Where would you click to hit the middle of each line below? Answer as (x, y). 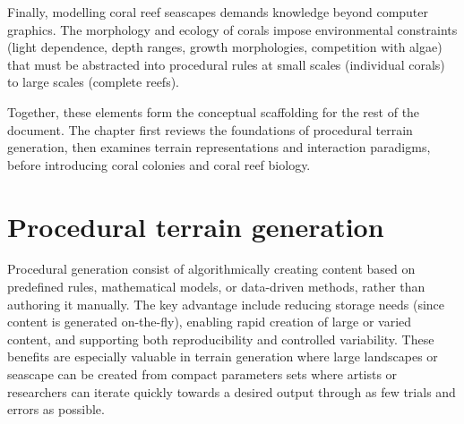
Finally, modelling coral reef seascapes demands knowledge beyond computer (218, 12)
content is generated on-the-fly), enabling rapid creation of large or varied (210, 322)
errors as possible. (56, 409)
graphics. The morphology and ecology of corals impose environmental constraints (232, 29)
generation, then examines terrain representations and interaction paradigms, (219, 147)
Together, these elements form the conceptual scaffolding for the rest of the (214, 111)
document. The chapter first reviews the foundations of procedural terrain (210, 129)
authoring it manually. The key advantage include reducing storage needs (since (226, 304)
